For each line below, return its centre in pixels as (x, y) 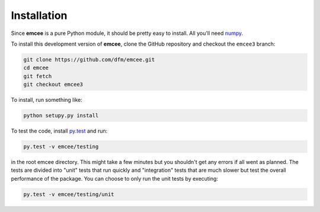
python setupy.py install (61, 116)
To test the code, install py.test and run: (59, 131)
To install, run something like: (47, 100)
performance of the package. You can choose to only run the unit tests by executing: (115, 178)
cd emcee (36, 68)
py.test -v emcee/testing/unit (69, 194)
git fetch (38, 76)
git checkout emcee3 (53, 85)
